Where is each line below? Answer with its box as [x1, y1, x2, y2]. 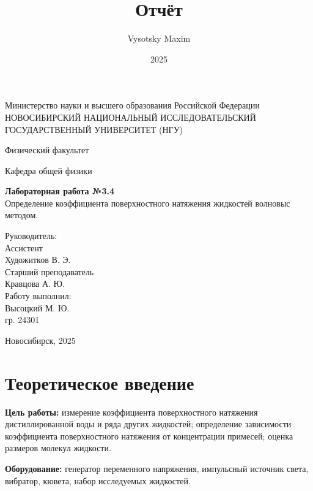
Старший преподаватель [5, 265, 94, 278]
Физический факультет [5, 143, 89, 156]
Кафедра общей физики [5, 164, 92, 177]
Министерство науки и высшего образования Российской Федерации [5, 99, 260, 112]
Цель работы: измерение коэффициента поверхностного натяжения [5, 405, 258, 418]
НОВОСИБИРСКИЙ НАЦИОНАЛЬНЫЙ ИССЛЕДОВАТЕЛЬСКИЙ [5, 110, 256, 123]
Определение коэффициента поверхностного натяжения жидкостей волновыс [5, 196, 290, 209]
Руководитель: [5, 229, 57, 242]
